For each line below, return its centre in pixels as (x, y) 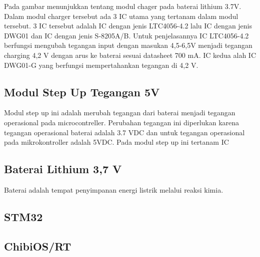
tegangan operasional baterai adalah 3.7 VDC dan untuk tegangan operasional (124, 132)
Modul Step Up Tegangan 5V (82, 92)
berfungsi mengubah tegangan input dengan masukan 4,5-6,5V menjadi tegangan (128, 45)
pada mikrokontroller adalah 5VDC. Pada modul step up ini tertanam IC (116, 142)
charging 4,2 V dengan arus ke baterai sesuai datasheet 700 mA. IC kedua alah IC (130, 55)
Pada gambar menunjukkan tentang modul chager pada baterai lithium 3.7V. (123, 6)
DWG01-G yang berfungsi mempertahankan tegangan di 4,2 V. (101, 65)
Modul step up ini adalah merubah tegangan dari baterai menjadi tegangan (120, 113)
